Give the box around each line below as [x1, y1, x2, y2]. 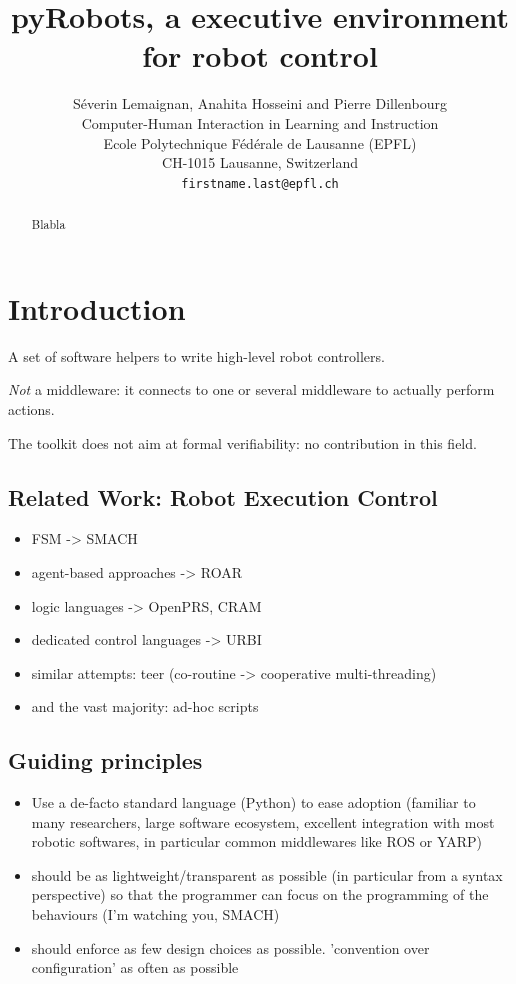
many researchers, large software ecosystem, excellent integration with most [31, 811, 495, 832]
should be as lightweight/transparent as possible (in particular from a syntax [31, 864, 503, 885]
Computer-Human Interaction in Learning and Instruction [81, 112, 439, 133]
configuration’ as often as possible [31, 957, 239, 978]
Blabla [31, 216, 66, 233]
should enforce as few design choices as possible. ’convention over [31, 937, 430, 958]
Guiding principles [8, 745, 203, 776]
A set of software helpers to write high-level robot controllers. [8, 345, 385, 366]
